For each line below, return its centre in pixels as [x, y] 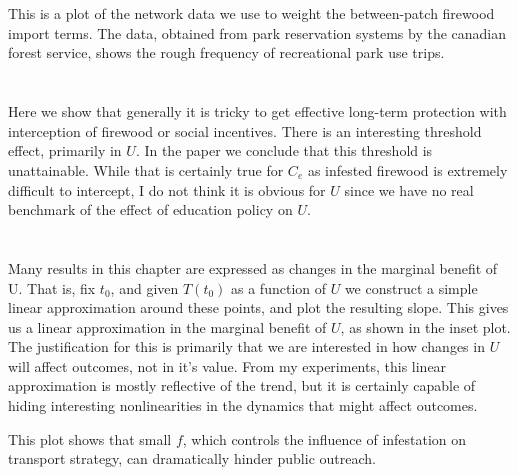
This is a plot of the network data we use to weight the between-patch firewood [251, 13]
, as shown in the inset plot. [425, 326]
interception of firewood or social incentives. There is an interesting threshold [245, 130]
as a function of [278, 287]
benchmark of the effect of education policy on [150, 209]
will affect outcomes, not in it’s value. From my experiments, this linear [227, 365]
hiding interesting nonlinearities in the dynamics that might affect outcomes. [243, 405]
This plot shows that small [90, 438]
